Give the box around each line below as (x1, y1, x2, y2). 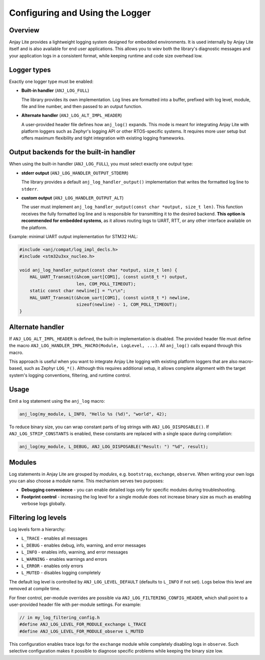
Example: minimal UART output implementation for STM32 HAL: (9, 233, 138, 239)
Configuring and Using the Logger (9, 7, 151, 18)
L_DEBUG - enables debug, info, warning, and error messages (21, 542, 146, 548)
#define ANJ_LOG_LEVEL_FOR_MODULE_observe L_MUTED (19, 629, 144, 634)
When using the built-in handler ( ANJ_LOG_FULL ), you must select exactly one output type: (9, 161, 193, 167)
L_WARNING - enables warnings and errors (21, 556, 107, 562)
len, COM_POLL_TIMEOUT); (76, 281, 136, 287)
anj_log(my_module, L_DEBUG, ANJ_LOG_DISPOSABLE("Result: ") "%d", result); (19, 444, 209, 449)
